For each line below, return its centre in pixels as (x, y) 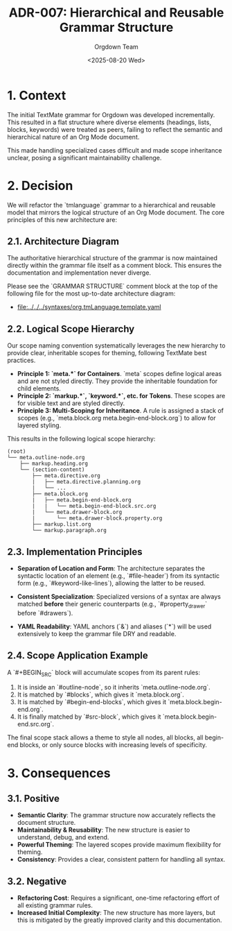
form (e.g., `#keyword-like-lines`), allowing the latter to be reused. (111, 583)
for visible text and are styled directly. (71, 403)
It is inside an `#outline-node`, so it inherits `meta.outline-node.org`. (114, 687)
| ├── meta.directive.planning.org (86, 482)
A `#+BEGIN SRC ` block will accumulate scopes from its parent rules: (104, 673)
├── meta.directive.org (66, 476)
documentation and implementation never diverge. (79, 273)
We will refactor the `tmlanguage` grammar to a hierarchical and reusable (111, 205)
